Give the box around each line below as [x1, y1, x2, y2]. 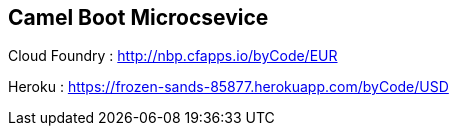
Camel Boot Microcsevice [8, 5, 269, 30]
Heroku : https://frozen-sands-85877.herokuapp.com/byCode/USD [8, 78, 449, 96]
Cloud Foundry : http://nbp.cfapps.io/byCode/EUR [8, 47, 338, 65]
